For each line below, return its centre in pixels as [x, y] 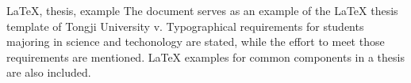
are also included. [49, 72]
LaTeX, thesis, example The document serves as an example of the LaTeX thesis [202, 10]
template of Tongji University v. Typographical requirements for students [185, 26]
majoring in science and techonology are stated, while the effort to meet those [196, 41]
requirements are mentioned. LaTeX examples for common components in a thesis [205, 57]
